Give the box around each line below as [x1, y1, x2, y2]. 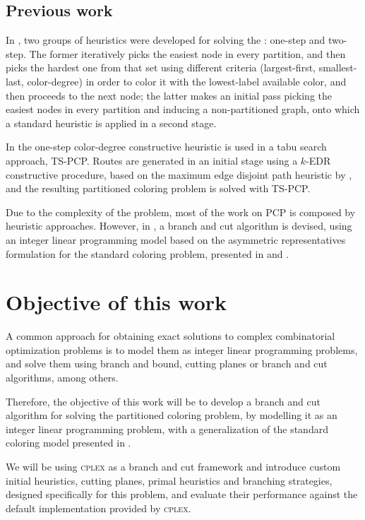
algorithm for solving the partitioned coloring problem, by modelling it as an [6, 408, 337, 422]
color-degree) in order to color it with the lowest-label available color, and [27, 73, 347, 88]
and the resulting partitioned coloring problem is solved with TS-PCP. [6, 181, 311, 196]
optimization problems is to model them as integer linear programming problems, [6, 342, 358, 357]
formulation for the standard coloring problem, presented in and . [6, 246, 289, 261]
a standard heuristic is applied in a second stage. [6, 115, 217, 130]
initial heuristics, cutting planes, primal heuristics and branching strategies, [6, 473, 333, 487]
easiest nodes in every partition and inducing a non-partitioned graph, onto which [6, 102, 360, 117]
